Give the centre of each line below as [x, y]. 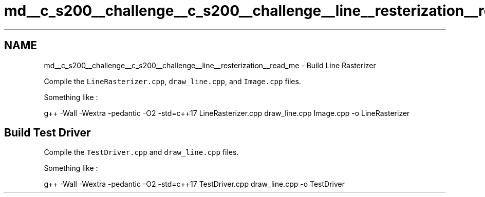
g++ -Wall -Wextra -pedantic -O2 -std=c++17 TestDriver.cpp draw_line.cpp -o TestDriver [194, 184]
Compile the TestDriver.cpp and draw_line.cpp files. [141, 152]
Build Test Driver [48, 133]
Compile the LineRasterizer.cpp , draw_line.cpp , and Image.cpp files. [172, 81]
